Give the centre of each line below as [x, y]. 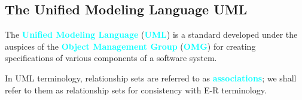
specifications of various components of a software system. [111, 58]
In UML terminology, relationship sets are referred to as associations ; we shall [151, 78]
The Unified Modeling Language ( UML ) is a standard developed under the [151, 34]
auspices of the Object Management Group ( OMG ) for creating [130, 46]
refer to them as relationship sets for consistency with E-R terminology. [136, 90]
